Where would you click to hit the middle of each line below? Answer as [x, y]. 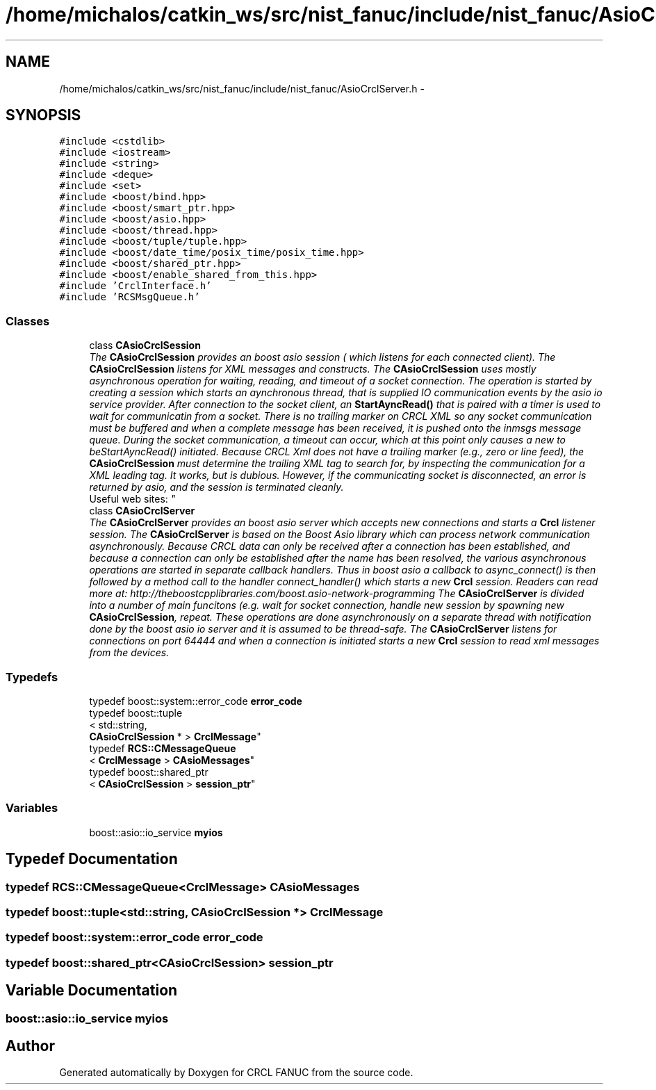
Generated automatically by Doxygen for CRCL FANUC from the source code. [236, 1073]
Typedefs [32, 677]
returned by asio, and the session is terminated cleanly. [216, 487]
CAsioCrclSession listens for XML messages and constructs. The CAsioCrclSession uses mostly [313, 369]
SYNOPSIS [43, 115]
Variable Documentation [92, 991]
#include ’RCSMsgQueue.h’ [130, 297]
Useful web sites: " [132, 499]
